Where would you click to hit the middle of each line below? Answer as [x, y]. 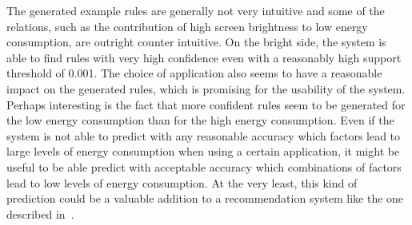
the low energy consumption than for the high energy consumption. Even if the [200, 120]
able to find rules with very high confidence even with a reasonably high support [204, 57]
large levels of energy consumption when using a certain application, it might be [203, 151]
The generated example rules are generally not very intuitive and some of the [196, 10]
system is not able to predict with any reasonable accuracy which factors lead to [204, 135]
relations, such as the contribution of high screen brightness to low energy [187, 26]
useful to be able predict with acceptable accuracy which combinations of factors [204, 166]
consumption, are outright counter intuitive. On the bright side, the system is [196, 42]
